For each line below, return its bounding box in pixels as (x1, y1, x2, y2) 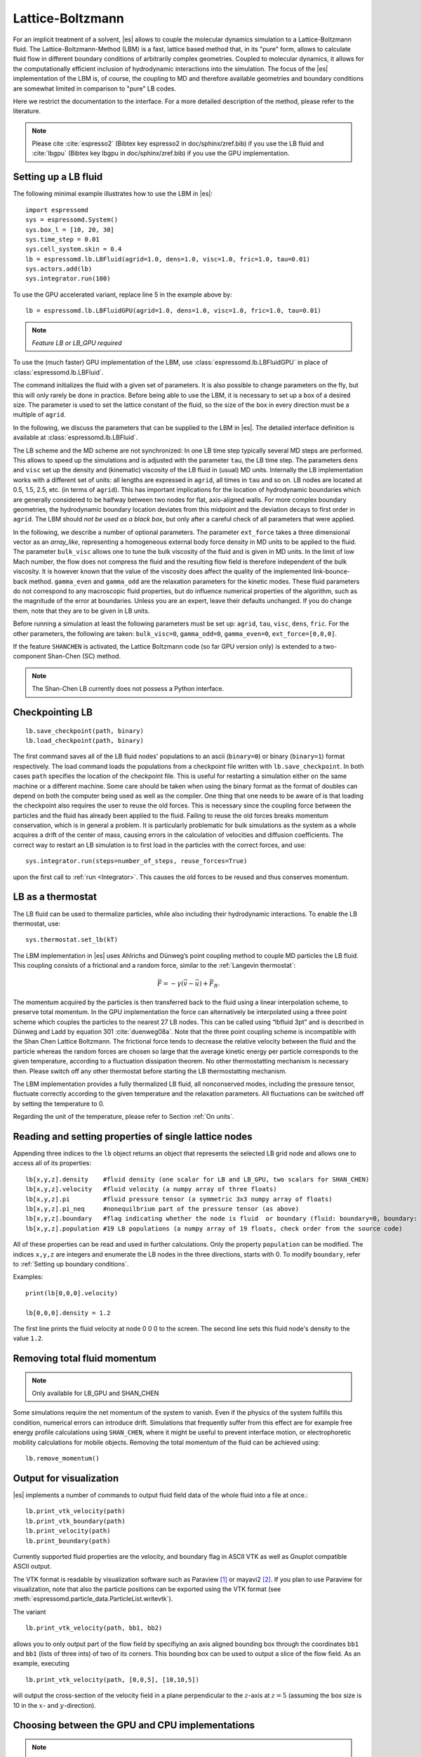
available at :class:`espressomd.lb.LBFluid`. (13, 433, 138, 442)
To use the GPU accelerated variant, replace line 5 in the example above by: (13, 290, 232, 299)
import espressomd (25, 206, 89, 214)
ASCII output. (13, 1562, 52, 1571)
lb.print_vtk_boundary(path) (25, 1517, 126, 1525)
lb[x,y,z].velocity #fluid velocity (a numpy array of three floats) (25, 1185, 277, 1193)
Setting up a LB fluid (13, 171, 103, 183)
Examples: (13, 1273, 44, 1281)
